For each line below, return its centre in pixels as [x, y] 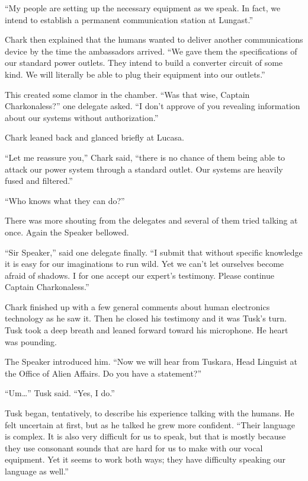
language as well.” [37, 471]
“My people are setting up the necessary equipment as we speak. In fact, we [143, 8]
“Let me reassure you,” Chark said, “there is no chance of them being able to [145, 157]
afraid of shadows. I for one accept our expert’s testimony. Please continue [139, 275]
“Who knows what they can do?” [65, 200]
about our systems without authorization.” [82, 117]
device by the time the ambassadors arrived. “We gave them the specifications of [151, 51]
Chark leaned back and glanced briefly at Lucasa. [94, 137]
